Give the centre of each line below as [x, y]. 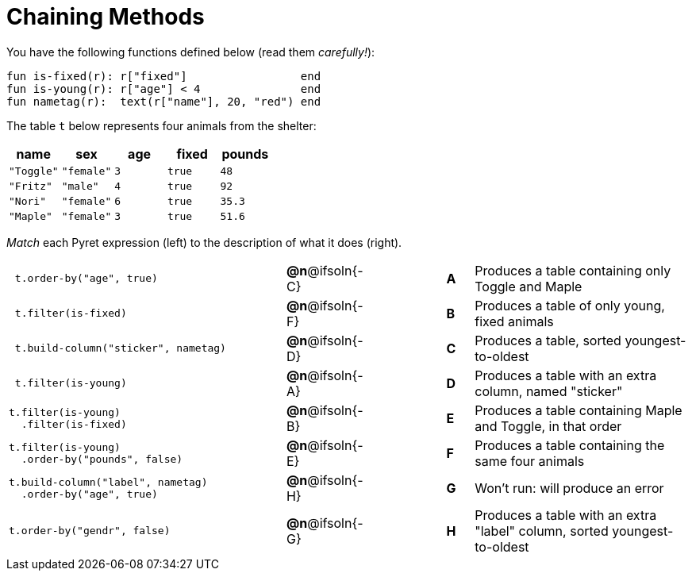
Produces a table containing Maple [579, 410]
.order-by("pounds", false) [102, 459]
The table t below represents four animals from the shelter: [161, 125]
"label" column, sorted [542, 531]
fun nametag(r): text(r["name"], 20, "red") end [164, 101]
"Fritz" [31, 186]
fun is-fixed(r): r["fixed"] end [164, 76]
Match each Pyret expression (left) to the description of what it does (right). [204, 242]
